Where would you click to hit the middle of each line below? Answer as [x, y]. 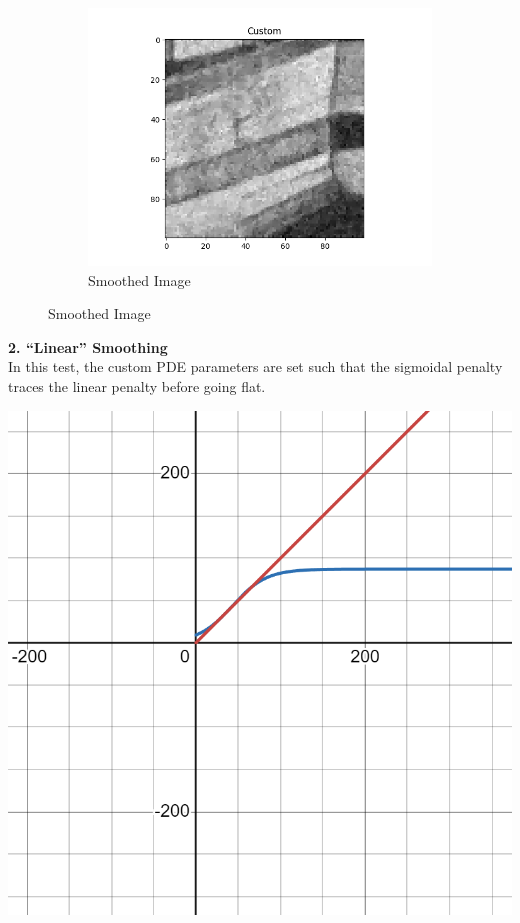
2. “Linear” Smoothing [88, 346]
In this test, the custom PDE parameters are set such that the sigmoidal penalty [255, 366]
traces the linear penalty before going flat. [137, 385]
